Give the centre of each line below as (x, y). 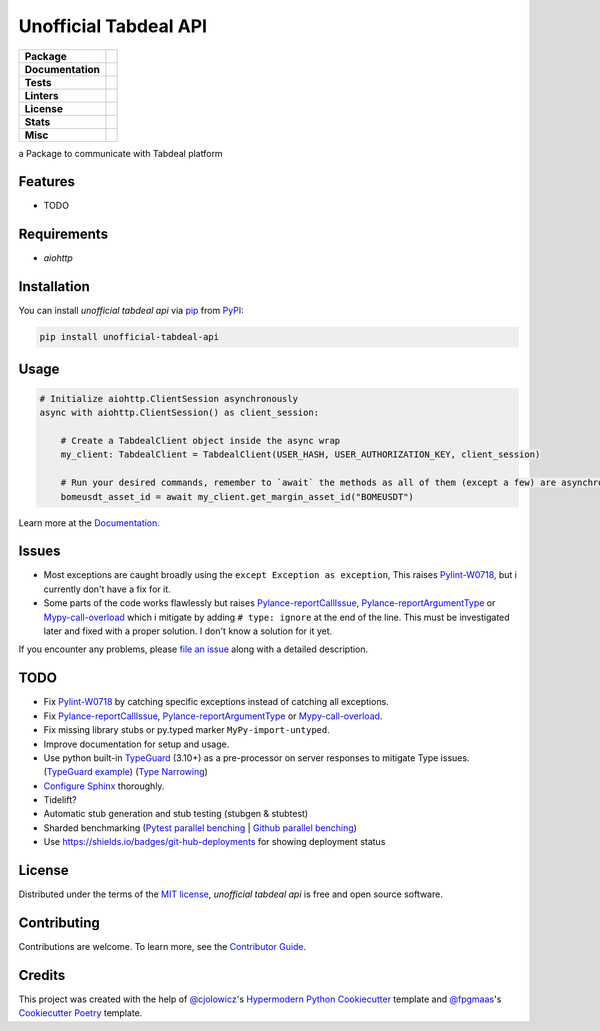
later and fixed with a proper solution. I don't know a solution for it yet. (188, 631)
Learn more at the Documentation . (89, 522)
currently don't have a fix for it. (107, 589)
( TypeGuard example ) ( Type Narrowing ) (126, 772)
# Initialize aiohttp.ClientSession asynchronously (169, 398)
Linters (41, 95)
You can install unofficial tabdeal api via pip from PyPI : (131, 311)
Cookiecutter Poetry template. (80, 1013)
